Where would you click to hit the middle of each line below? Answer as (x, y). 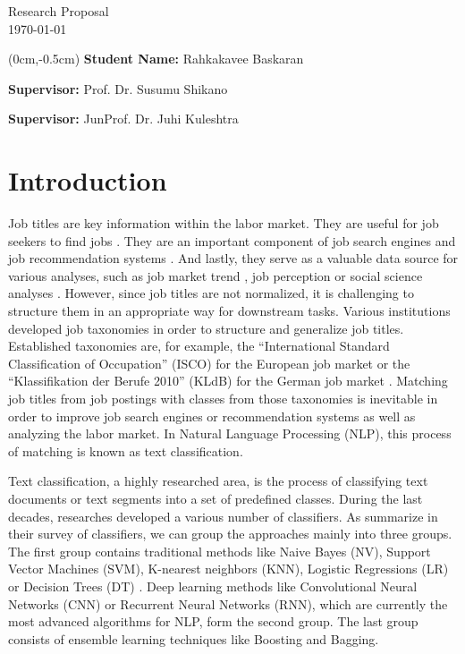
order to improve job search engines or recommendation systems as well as (212, 416)
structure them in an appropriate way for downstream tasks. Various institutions (229, 311)
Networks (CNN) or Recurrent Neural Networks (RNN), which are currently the (228, 603)
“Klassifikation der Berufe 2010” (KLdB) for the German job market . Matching (228, 381)
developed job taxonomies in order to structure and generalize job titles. (206, 328)
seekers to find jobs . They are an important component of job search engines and (232, 240)
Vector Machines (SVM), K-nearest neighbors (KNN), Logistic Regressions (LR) (228, 569)
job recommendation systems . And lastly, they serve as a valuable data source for (233, 258)
